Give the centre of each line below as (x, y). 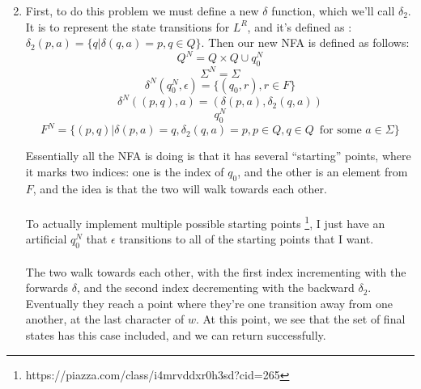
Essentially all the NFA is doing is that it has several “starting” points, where (218, 156)
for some (340, 131)
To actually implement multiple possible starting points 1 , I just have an (205, 222)
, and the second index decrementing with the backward (215, 288)
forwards (47, 288)
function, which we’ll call (333, 11)
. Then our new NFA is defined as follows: (305, 42)
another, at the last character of (105, 319)
